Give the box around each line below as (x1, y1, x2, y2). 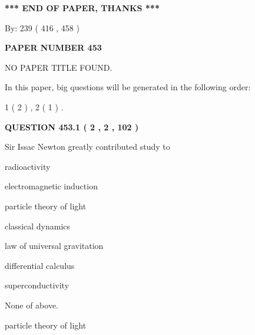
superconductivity (5, 279, 69, 291)
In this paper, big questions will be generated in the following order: (5, 81, 251, 93)
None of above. (5, 298, 58, 311)
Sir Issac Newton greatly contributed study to (5, 140, 170, 153)
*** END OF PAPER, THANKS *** (5, 2, 160, 14)
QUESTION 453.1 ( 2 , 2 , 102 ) (5, 120, 139, 133)
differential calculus (5, 259, 75, 271)
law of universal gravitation (5, 239, 104, 252)
